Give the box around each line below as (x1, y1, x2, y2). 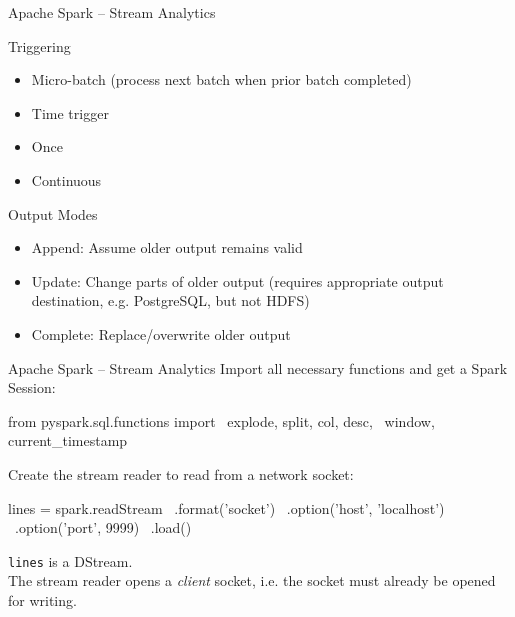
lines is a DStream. (8, 550, 133, 571)
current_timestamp (8, 430, 128, 451)
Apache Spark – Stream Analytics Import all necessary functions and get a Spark (8, 357, 508, 378)
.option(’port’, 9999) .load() (14, 517, 192, 538)
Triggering (8, 35, 71, 56)
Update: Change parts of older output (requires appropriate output (31, 270, 444, 291)
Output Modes (8, 203, 98, 224)
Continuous (31, 169, 102, 190)
